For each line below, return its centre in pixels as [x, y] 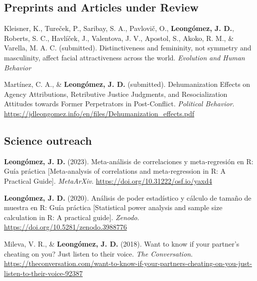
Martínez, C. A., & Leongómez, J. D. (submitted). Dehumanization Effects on [127, 84]
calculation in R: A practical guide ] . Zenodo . [72, 217]
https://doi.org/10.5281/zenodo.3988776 [65, 227]
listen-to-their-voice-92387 [43, 273]
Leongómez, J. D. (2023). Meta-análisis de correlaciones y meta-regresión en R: [129, 161]
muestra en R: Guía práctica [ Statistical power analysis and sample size [113, 207]
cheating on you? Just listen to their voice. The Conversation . [98, 253]
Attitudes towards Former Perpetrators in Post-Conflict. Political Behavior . [119, 104]
